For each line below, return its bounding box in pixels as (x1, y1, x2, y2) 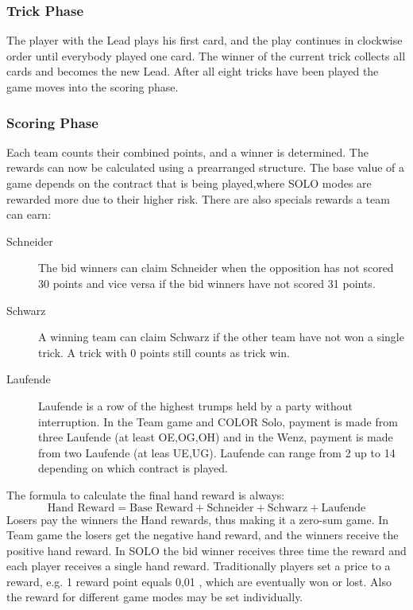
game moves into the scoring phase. (6, 79, 179, 95)
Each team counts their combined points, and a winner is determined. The (6, 143, 369, 160)
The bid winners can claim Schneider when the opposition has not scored (38, 259, 394, 276)
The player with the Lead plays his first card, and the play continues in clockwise (6, 32, 403, 49)
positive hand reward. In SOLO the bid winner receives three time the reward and (6, 542, 407, 558)
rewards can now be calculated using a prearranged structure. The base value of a (6, 159, 405, 176)
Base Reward (129, 502, 194, 514)
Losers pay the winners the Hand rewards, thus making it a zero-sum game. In (6, 511, 389, 527)
